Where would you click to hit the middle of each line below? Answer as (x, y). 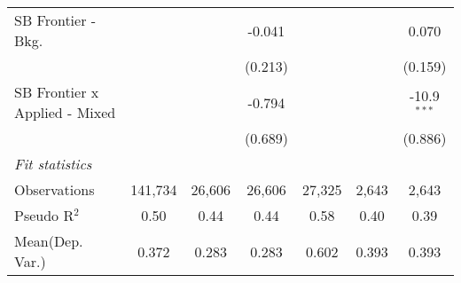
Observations (55, 189)
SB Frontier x (57, 92)
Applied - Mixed (65, 112)
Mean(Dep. (49, 241)
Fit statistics (53, 164)
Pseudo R (44, 215)
